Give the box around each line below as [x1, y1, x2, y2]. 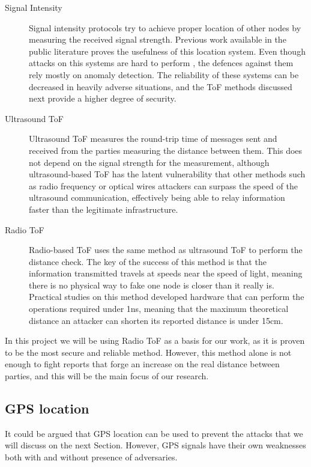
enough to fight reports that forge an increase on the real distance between [5, 358, 280, 370]
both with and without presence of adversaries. [5, 451, 178, 463]
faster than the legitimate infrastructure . [29, 203, 178, 215]
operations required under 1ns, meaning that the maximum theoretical [29, 302, 289, 315]
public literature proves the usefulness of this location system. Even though [29, 44, 306, 57]
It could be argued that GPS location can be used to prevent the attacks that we [5, 427, 303, 439]
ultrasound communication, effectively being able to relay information [29, 191, 285, 204]
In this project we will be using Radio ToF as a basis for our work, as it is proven [5, 334, 305, 347]
